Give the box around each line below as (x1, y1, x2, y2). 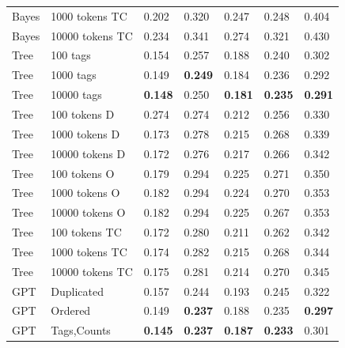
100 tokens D (51, 105, 115, 122)
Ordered (51, 302, 91, 319)
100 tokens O (51, 165, 115, 181)
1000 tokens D (51, 125, 120, 142)
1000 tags (51, 66, 97, 83)
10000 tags (51, 86, 102, 103)
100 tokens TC (51, 224, 122, 240)
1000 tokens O (51, 184, 120, 201)
